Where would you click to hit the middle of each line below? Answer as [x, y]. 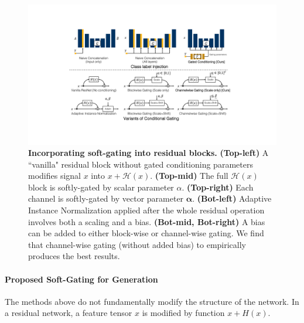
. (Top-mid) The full [189, 176]
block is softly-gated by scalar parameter [101, 187]
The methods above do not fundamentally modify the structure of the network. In [152, 301]
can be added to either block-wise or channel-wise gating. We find [146, 233]
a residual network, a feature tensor [69, 313]
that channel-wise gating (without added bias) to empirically [137, 244]
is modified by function [183, 313]
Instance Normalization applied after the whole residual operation [146, 210]
